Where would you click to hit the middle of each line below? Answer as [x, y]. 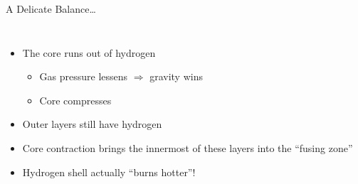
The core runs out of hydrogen [89, 52]
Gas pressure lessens [84, 76]
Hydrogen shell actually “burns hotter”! [109, 172]
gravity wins [176, 76]
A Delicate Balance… [51, 9]
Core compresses [75, 100]
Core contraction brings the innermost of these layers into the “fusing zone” [188, 147]
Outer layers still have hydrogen [92, 124]
